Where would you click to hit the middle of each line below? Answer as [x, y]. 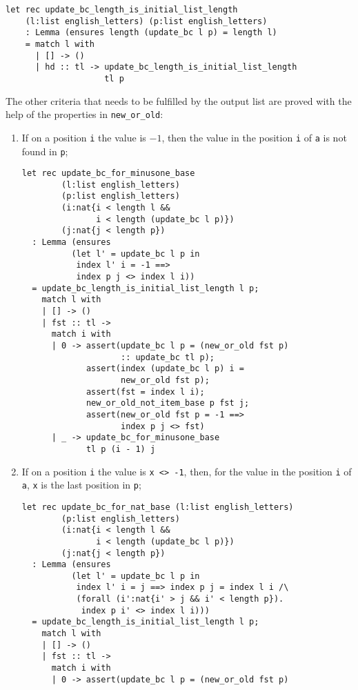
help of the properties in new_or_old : [84, 114]
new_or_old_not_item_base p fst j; [168, 403]
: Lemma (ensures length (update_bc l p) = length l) [151, 33]
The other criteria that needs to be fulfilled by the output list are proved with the [179, 100]
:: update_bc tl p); [168, 357]
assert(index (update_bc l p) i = [165, 369]
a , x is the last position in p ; [81, 485]
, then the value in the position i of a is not [254, 137]
